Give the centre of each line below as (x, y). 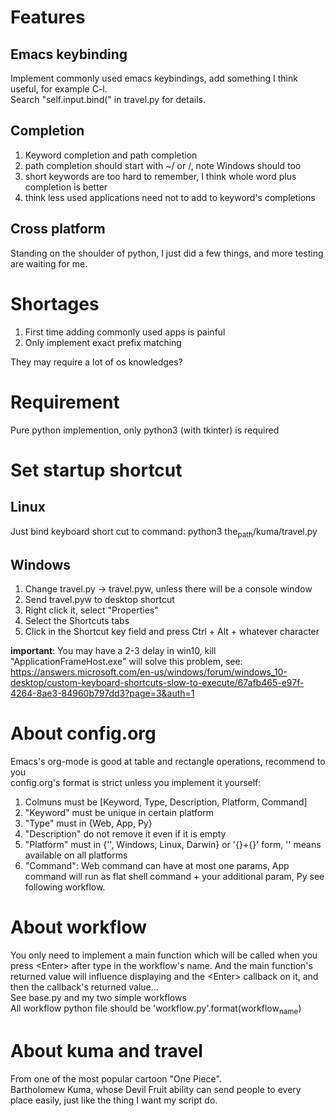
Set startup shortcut (96, 470)
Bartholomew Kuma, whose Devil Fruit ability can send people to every (156, 1089)
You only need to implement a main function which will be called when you (164, 955)
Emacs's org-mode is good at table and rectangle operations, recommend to (168, 762)
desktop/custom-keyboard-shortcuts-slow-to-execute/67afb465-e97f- (157, 683)
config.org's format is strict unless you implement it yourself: (136, 783)
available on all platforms (76, 855)
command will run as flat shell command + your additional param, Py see (174, 877)
